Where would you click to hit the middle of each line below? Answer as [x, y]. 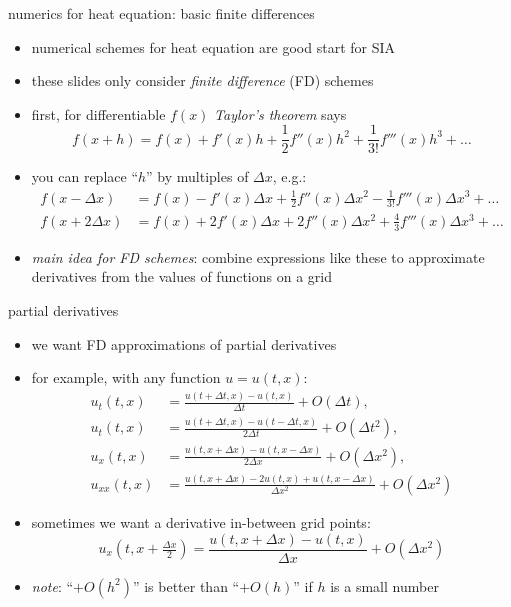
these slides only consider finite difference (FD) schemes [202, 80]
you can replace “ [84, 176]
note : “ [52, 585]
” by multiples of [197, 176]
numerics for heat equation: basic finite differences [161, 13]
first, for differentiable [98, 113]
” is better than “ [186, 585]
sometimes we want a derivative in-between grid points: [201, 521]
